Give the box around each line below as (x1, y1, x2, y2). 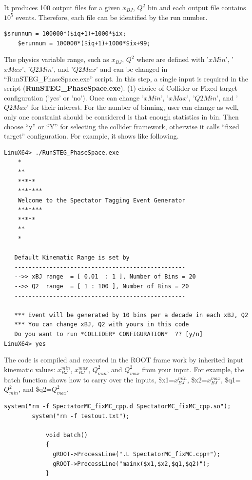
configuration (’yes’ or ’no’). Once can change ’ (4, 92, 144, 102)
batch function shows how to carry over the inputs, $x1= (4, 374, 174, 384)
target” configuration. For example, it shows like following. (4, 131, 179, 141)
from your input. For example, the (142, 364, 244, 374)
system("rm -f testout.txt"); (32, 412, 130, 420)
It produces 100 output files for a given (4, 2, 120, 12)
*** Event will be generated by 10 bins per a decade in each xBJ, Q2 (14, 311, 249, 319)
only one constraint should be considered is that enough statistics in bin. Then (4, 111, 239, 121)
